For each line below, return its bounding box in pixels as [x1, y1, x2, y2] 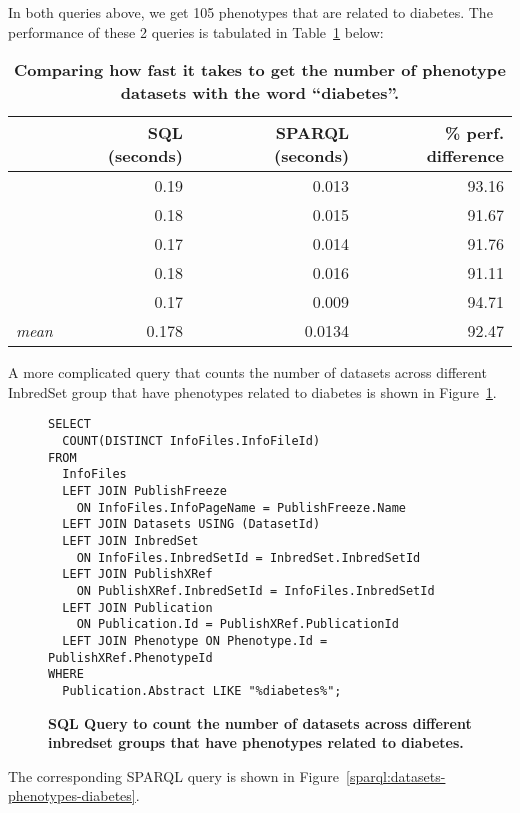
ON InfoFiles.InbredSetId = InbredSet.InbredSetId [76, 550, 421, 565]
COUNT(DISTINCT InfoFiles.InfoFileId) [62, 434, 321, 449]
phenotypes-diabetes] [8, 785, 136, 806]
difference [426, 144, 504, 168]
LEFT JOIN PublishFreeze [62, 484, 227, 498]
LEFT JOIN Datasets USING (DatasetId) [62, 517, 321, 532]
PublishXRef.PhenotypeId [48, 650, 213, 665]
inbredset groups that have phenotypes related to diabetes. [48, 732, 464, 753]
